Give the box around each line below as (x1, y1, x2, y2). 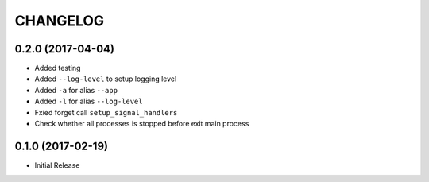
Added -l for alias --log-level (34, 96, 143, 106)
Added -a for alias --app (34, 85, 118, 95)
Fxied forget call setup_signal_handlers (34, 107, 178, 117)
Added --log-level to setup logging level (34, 74, 177, 83)
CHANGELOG (14, 12, 105, 29)
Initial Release (34, 160, 80, 170)
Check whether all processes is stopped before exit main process (34, 119, 249, 129)
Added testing (34, 64, 81, 73)
